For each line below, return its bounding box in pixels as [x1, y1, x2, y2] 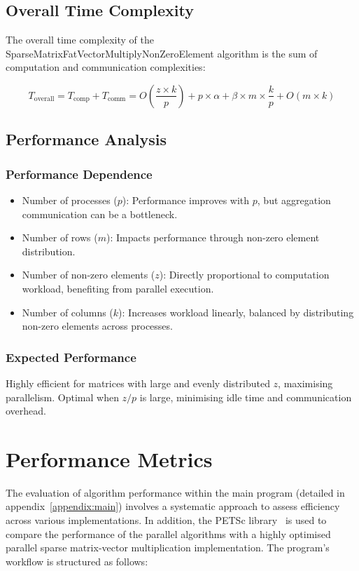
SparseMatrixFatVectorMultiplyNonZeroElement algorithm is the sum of [6, 46, 318, 60]
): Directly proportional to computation [159, 267, 330, 282]
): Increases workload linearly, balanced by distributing [118, 304, 354, 319]
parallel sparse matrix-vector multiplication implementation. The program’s [6, 540, 330, 555]
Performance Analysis [6, 128, 167, 150]
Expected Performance [6, 348, 136, 365]
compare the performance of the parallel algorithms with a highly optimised [6, 526, 331, 541]
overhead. [6, 403, 46, 418]
